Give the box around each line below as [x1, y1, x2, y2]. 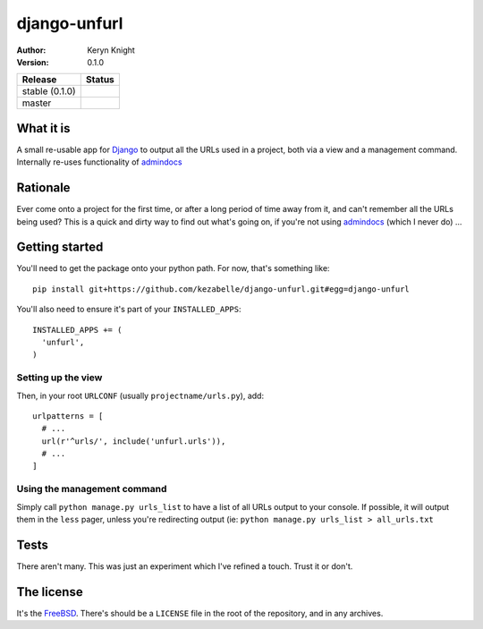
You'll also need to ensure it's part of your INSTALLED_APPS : [16, 304, 241, 315]
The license [16, 584, 84, 599]
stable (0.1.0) [21, 85, 76, 98]
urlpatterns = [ [32, 411, 104, 421]
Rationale [16, 180, 71, 196]
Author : [16, 45, 47, 55]
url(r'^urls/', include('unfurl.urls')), [41, 436, 226, 446]
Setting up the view [16, 371, 103, 384]
